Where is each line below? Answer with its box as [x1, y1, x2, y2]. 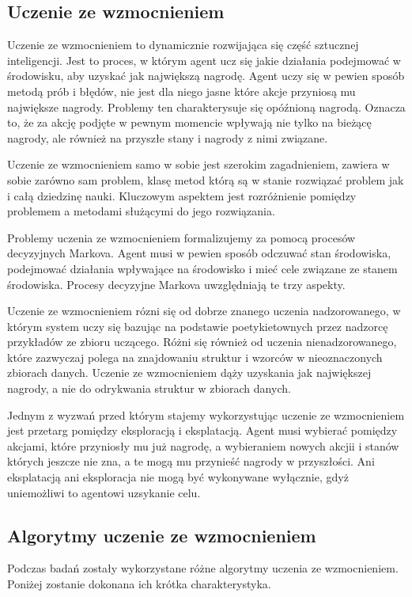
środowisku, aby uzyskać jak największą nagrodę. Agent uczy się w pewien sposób [7, 67, 405, 84]
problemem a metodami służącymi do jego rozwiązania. [7, 203, 275, 219]
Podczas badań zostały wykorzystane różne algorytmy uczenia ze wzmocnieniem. [7, 560, 399, 576]
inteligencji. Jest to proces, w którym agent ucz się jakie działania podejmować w [7, 51, 401, 68]
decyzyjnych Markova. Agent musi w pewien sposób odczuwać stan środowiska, [7, 245, 391, 261]
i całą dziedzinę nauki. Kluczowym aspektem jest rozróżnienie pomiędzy [7, 187, 357, 203]
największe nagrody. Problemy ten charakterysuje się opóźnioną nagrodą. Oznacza [7, 98, 406, 115]
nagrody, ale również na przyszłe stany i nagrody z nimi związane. [7, 129, 328, 146]
